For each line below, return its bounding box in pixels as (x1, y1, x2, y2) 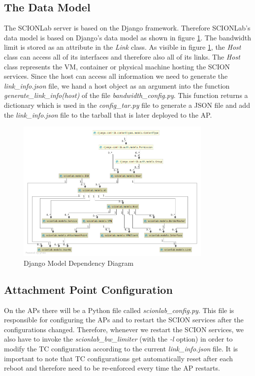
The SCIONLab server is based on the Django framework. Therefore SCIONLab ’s (4, 23, 251, 33)
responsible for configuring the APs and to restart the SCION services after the (4, 314, 244, 325)
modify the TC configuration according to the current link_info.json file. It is (4, 343, 238, 353)
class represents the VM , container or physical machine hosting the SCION (4, 61, 230, 71)
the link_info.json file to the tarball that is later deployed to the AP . (4, 109, 212, 120)
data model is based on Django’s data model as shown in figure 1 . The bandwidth (4, 32, 251, 42)
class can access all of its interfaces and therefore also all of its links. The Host (4, 51, 240, 62)
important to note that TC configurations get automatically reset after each (4, 353, 233, 363)
